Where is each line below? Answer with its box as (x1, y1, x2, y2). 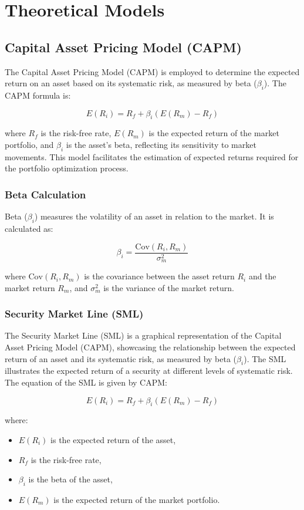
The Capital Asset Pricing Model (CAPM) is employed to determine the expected (5, 65, 300, 77)
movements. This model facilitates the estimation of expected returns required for (5, 150, 299, 163)
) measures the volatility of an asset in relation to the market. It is (34, 210, 274, 222)
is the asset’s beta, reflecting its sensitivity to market (66, 138, 256, 150)
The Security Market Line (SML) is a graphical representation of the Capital (5, 329, 282, 342)
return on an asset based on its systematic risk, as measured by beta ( (5, 77, 257, 89)
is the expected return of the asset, (50, 434, 176, 446)
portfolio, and (5, 138, 54, 150)
